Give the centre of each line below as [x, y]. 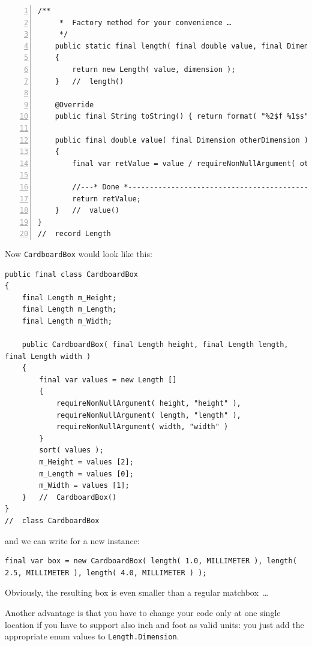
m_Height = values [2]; [86, 462]
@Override [74, 105]
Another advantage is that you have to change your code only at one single [143, 612]
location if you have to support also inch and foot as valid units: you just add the [154, 624]
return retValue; [106, 199]
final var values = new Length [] [108, 380]
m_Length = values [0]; [86, 474]
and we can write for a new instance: [72, 540]
